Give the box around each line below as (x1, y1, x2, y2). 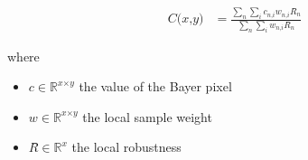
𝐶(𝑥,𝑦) (167, 13, 204, 26)
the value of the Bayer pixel (79, 77, 232, 96)
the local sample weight (82, 107, 212, 126)
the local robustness (71, 137, 182, 156)
